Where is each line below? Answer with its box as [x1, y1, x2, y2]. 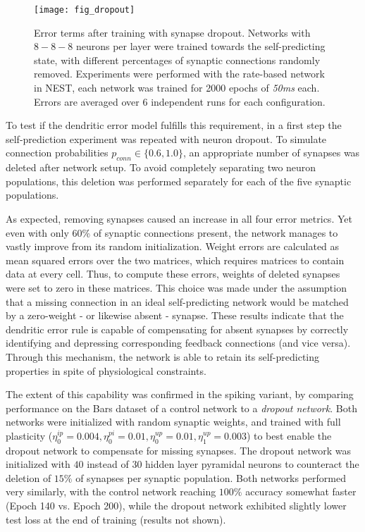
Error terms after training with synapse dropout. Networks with [34, 25, 311, 39]
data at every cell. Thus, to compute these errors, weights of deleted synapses [6, 266, 340, 281]
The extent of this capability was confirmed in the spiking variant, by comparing [6, 387, 354, 402]
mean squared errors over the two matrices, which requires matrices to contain [6, 252, 345, 267]
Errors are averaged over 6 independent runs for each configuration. [34, 94, 326, 109]
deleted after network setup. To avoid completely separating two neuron [6, 160, 316, 175]
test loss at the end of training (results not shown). [6, 512, 226, 526]
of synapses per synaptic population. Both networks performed [75, 470, 347, 485]
